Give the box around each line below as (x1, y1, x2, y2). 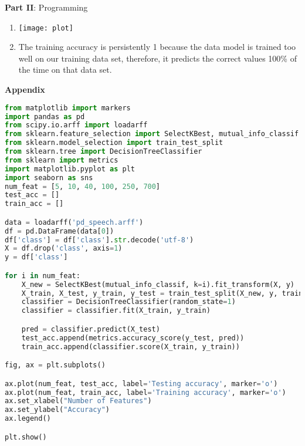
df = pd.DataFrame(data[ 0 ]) (5, 227, 114, 235)
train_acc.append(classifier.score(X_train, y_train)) (21, 342, 240, 351)
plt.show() (5, 433, 47, 441)
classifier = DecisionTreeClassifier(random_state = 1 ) (21, 298, 236, 306)
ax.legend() (5, 414, 51, 423)
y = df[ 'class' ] (5, 253, 68, 262)
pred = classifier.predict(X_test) (21, 325, 160, 333)
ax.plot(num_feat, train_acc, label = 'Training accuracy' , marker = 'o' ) (5, 388, 286, 397)
